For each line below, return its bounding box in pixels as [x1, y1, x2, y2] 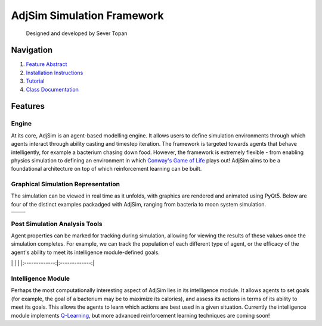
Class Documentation [26, 86, 79, 93]
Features [11, 101, 45, 111]
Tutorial [26, 77, 45, 84]
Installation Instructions [26, 69, 83, 76]
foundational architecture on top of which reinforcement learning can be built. [11, 165, 202, 173]
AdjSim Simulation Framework [11, 9, 164, 22]
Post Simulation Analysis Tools [11, 220, 103, 228]
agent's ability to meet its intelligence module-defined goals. [11, 249, 160, 256]
